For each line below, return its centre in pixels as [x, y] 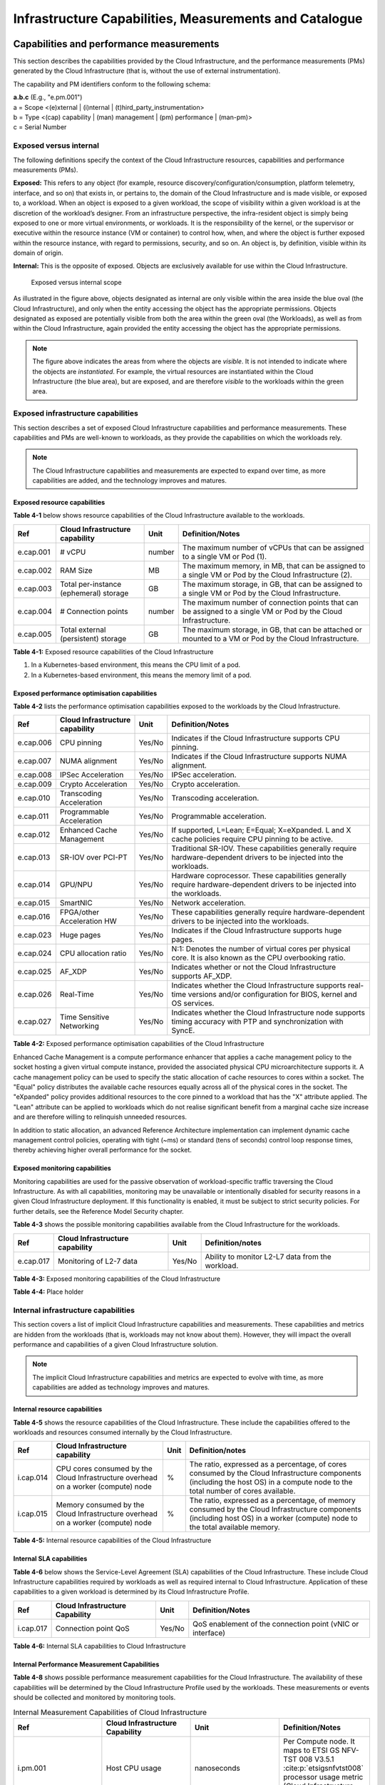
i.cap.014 [33, 1478]
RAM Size [76, 570]
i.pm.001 [32, 1768]
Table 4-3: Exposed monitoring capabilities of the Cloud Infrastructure [117, 1279]
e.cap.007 [34, 761]
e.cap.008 [35, 775]
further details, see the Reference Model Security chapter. [99, 1211]
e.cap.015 [34, 903]
